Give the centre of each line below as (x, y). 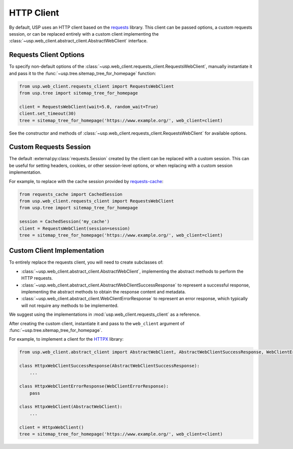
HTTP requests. (37, 278)
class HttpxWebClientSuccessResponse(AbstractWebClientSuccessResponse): (109, 366)
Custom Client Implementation (57, 251)
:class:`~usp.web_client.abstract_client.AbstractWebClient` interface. (78, 41)
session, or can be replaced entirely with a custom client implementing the (84, 34)
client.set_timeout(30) (48, 114)
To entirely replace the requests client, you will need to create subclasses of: (86, 262)
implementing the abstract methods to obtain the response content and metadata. (104, 292)
